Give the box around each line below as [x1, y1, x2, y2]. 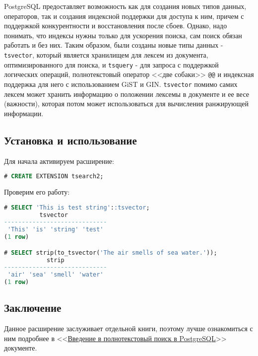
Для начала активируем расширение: [4, 155, 114, 166]
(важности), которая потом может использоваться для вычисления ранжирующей [4, 98, 249, 109]
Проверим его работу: [4, 187, 70, 197]
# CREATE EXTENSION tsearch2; [4, 173, 104, 180]
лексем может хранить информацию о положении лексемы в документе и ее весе [4, 88, 249, 99]
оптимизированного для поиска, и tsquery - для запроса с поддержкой [4, 59, 219, 70]
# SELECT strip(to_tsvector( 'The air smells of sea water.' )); [4, 249, 217, 256]
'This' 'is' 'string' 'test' [7, 226, 104, 233]
